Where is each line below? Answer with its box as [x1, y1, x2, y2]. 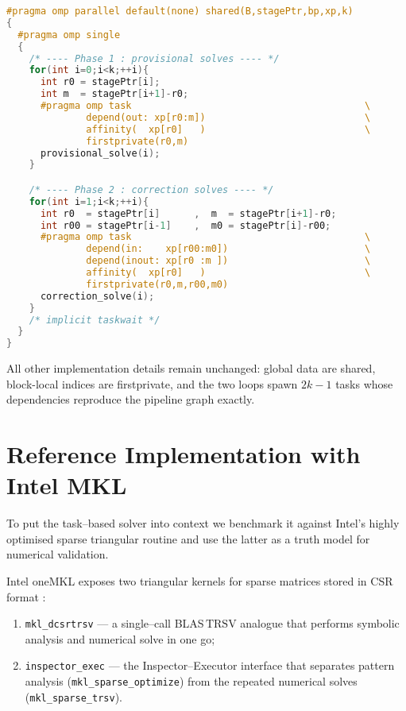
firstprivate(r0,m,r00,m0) [86, 278, 229, 290]
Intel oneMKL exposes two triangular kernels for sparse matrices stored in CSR [6, 573, 393, 589]
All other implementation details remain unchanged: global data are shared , [6, 360, 376, 377]
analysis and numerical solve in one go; [25, 630, 215, 647]
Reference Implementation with [6, 438, 361, 470]
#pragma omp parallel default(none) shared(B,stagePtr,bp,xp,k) [6, 6, 354, 17]
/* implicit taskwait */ [29, 314, 160, 326]
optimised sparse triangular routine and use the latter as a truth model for [6, 530, 370, 547]
